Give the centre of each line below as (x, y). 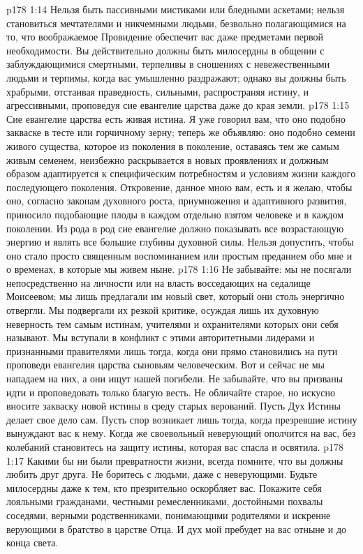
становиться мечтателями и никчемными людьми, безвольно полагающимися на (176, 23)
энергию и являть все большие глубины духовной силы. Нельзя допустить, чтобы (180, 242)
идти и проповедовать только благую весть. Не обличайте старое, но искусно (171, 392)
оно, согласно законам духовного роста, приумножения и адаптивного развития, (177, 201)
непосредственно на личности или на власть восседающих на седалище (158, 282)
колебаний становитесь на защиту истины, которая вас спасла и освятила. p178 (175, 447)
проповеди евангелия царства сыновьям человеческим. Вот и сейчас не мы (166, 365)
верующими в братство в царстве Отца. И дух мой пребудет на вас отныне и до (177, 529)
